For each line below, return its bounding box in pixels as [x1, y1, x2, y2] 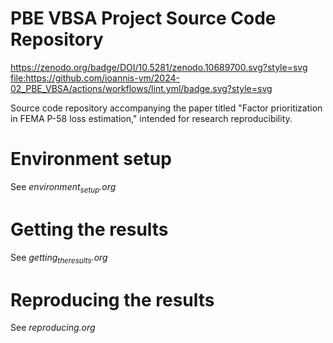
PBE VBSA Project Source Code [10, 7, 277, 30]
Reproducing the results [10, 288, 215, 311]
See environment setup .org [10, 180, 117, 195]
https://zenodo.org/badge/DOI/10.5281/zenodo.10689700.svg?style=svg [10, 61, 308, 73]
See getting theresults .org [10, 251, 108, 266]
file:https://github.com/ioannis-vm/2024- [10, 72, 180, 84]
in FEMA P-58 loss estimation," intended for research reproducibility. [10, 112, 293, 124]
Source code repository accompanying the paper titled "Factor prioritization [10, 102, 323, 114]
